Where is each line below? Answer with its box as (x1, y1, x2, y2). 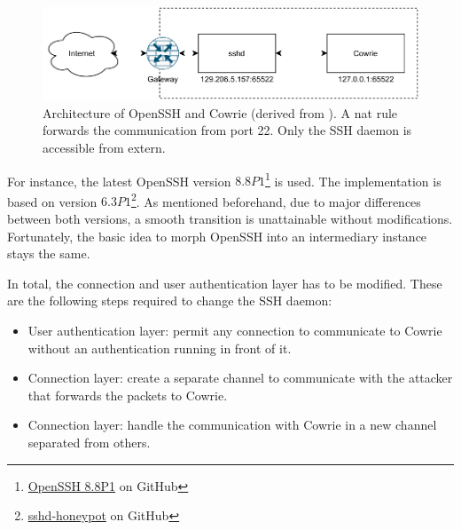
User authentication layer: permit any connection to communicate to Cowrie (27, 320, 442, 339)
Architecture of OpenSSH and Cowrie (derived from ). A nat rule (43, 103, 398, 122)
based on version (7, 192, 98, 210)
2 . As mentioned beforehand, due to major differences (130, 189, 421, 210)
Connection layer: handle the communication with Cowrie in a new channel (27, 415, 437, 434)
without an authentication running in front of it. (27, 338, 292, 357)
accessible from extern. (43, 138, 166, 156)
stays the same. (7, 244, 90, 263)
